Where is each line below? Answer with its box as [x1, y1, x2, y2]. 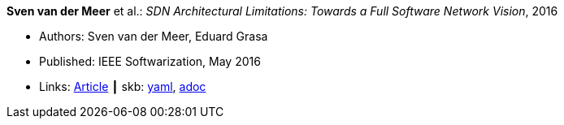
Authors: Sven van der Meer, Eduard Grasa [39, 29, 268, 43]
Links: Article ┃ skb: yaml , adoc [39, 80, 206, 93]
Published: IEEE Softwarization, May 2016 [39, 54, 261, 68]
